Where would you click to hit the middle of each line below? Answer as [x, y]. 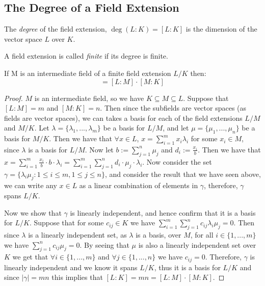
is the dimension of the [221, 29]
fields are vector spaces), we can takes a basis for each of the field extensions [123, 118]
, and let [176, 128]
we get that [30, 257]
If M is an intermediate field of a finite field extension [88, 73]
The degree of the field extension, [56, 29]
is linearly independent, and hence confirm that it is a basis [163, 212]
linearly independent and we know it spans [71, 267]
